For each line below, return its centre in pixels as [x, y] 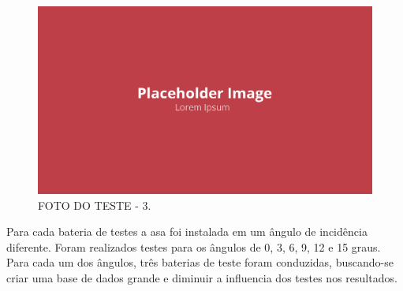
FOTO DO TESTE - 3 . [95, 205]
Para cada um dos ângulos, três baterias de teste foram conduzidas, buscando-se [200, 262]
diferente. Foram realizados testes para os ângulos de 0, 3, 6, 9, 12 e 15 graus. [194, 246]
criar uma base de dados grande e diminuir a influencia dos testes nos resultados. [202, 278]
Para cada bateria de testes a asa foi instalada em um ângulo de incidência [187, 231]
